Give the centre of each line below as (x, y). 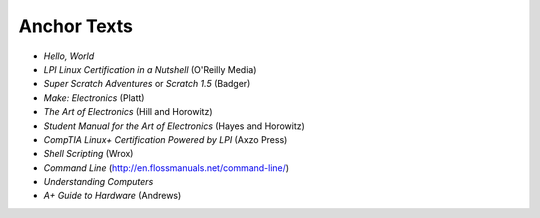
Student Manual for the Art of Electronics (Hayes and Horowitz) (174, 126)
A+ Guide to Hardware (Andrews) (112, 196)
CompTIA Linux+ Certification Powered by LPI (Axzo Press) (165, 139)
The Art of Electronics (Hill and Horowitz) (128, 112)
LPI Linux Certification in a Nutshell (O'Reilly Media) (150, 69)
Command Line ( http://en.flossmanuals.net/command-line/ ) (166, 167)
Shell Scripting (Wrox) (88, 154)
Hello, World (69, 56)
